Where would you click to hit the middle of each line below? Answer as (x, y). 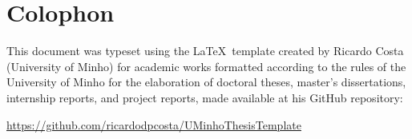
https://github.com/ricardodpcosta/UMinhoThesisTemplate (154, 124)
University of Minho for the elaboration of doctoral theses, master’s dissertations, (206, 82)
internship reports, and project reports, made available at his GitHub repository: (205, 97)
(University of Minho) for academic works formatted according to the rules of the (206, 66)
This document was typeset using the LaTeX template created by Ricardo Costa (205, 51)
